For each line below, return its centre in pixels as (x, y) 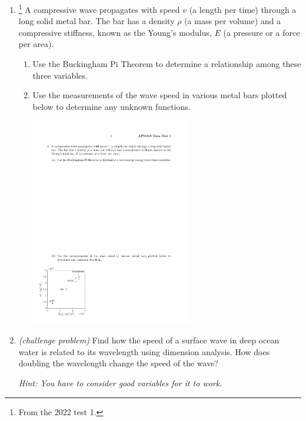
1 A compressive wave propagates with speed (99, 9)
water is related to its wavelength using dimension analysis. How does (144, 351)
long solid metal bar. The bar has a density (97, 21)
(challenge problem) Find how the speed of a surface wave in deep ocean (149, 340)
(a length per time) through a (243, 9)
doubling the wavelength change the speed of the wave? (118, 363)
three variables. (60, 75)
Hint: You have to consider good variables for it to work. (120, 382)
